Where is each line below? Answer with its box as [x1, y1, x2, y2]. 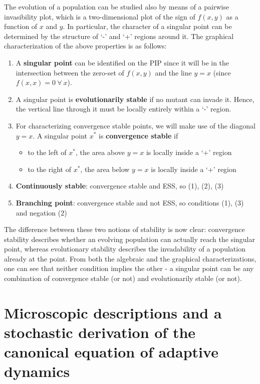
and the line [155, 67, 192, 77]
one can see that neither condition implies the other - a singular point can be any [4, 263, 254, 273]
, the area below [80, 163, 130, 174]
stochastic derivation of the [4, 322, 196, 342]
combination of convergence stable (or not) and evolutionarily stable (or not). [4, 273, 242, 283]
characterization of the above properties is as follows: [4, 40, 167, 51]
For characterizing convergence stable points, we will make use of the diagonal [16, 120, 255, 130]
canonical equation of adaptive [4, 341, 218, 362]
